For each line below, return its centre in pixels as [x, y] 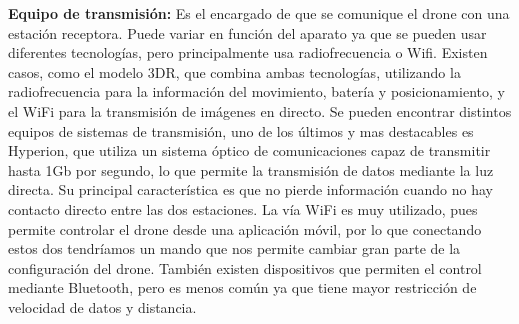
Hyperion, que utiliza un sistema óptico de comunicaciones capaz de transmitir [249, 150]
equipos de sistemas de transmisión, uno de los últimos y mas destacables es [241, 130]
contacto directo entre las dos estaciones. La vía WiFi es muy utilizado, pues [243, 208]
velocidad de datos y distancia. [102, 306]
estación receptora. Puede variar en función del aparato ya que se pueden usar [247, 32]
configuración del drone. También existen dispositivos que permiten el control [245, 267]
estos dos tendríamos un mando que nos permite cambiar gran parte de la [234, 248]
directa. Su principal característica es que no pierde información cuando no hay [250, 189]
